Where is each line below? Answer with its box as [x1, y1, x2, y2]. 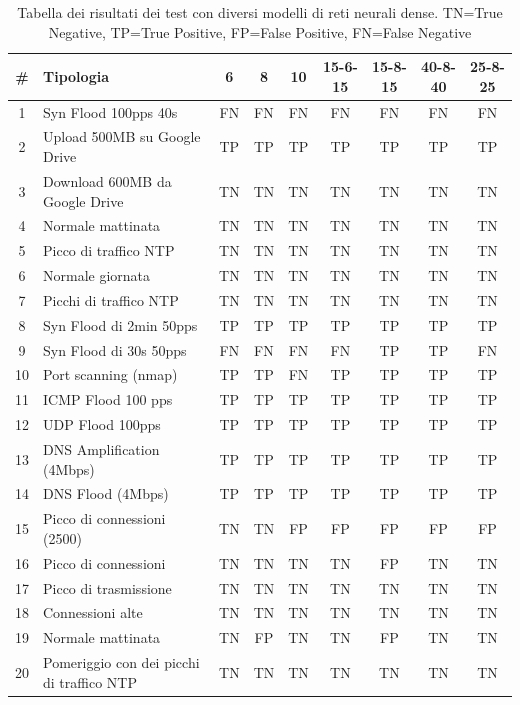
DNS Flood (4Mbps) [43, 483, 169, 504]
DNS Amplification [43, 438, 160, 459]
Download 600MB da [43, 170, 172, 191]
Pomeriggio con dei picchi [43, 652, 200, 673]
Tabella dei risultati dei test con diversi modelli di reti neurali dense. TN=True [17, 2, 503, 22]
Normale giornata [43, 265, 151, 286]
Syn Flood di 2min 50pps [43, 314, 198, 335]
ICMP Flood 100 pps [43, 389, 173, 410]
